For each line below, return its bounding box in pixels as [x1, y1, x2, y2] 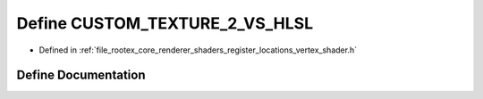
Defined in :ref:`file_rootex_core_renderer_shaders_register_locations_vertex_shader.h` [38, 45, 358, 55]
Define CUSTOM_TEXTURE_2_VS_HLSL [16, 13, 314, 33]
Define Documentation [16, 68, 146, 83]
